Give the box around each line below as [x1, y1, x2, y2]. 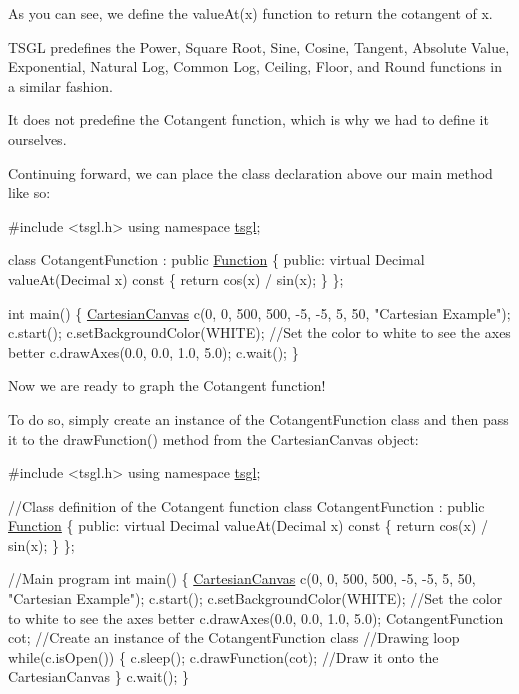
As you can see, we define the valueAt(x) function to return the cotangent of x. [8, 3, 493, 23]
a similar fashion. [8, 75, 113, 96]
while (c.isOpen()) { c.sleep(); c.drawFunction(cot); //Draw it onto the [8, 646, 439, 667]
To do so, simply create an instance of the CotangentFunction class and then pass [8, 408, 509, 429]
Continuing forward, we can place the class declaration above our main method [8, 162, 493, 183]
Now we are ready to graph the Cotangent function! [8, 375, 326, 396]
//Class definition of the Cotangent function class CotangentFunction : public [8, 495, 485, 516]
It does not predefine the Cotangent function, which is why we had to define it [8, 109, 489, 130]
